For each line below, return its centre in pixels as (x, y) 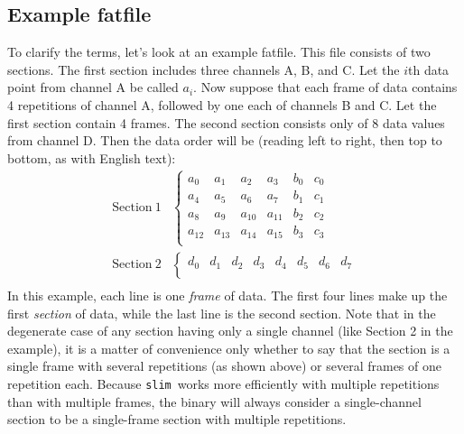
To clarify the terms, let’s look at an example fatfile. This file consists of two (219, 52)
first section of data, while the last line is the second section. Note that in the (222, 313)
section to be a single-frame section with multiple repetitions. (177, 419)
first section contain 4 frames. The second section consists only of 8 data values (226, 122)
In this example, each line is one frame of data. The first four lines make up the (227, 295)
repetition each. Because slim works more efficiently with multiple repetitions (223, 383)
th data (429, 69)
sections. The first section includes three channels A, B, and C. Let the (204, 69)
